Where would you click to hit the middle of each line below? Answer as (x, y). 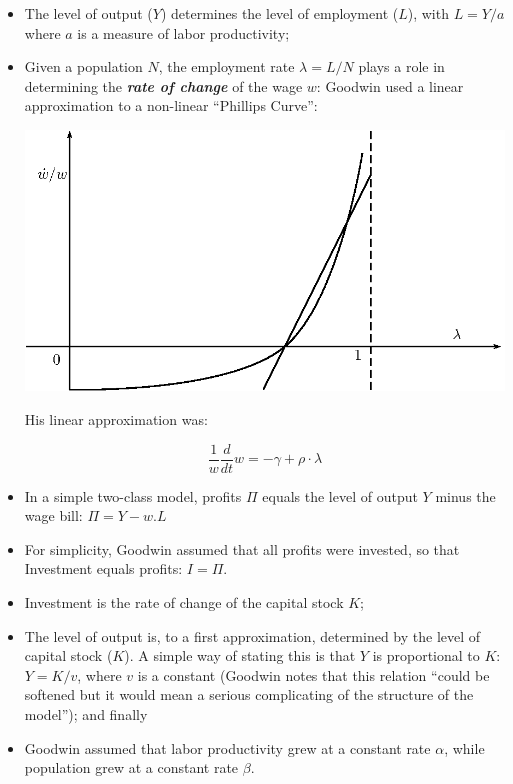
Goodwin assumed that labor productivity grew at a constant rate (227, 747)
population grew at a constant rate (131, 767)
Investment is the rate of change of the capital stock (184, 602)
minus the (465, 495)
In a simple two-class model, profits (133, 495)
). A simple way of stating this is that (240, 655)
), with (428, 13)
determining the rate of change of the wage (163, 85)
